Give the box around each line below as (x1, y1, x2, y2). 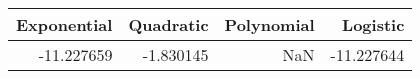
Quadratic (128, 13, 209, 36)
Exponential (16, 13, 113, 36)
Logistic (342, 13, 405, 36)
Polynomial (224, 13, 315, 36)
